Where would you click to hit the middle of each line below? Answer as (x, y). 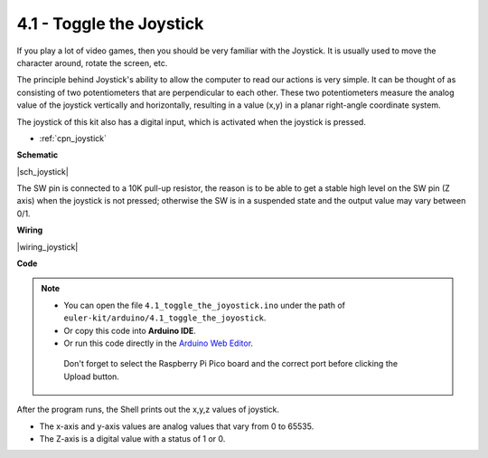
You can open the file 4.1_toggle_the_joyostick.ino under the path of (204, 305)
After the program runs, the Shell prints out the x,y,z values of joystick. (148, 410)
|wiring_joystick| (47, 247)
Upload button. (91, 377)
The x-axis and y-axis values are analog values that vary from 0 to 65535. (177, 426)
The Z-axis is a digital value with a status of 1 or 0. (132, 438)
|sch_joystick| (43, 171)
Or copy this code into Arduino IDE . (130, 330)
